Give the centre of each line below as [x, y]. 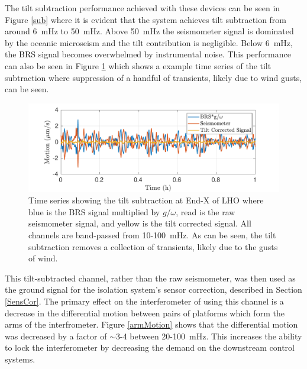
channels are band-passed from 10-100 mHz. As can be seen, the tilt [152, 235]
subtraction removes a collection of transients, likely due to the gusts [153, 246]
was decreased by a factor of [56, 336]
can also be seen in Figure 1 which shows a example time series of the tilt [138, 65]
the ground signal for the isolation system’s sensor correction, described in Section [153, 289]
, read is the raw [206, 211]
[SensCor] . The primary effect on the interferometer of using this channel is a [144, 301]
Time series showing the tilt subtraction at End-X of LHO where [146, 200]
